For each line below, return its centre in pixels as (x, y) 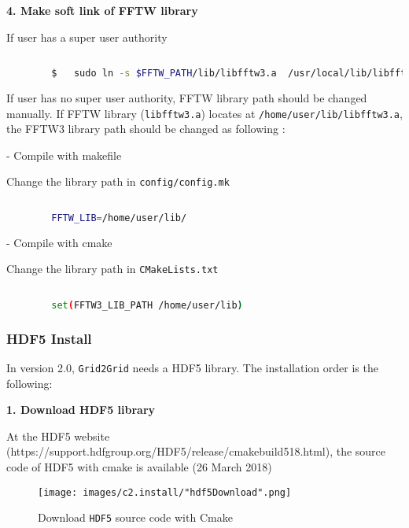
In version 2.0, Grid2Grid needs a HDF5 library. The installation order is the (192, 367)
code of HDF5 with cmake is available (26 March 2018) (139, 467)
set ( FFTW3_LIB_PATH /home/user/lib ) (147, 305)
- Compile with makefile (64, 155)
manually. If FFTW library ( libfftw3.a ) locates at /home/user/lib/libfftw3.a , (204, 113)
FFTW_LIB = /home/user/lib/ (119, 218)
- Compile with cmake (59, 242)
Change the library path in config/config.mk (118, 181)
